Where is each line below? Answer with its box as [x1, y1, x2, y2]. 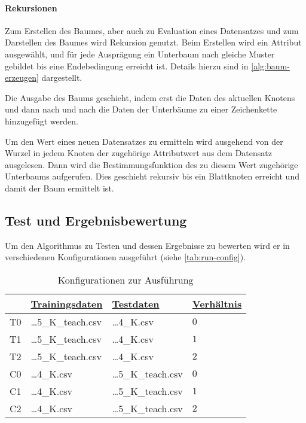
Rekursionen [5, 1, 57, 14]
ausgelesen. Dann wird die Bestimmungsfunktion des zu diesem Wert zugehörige [5, 158, 298, 171]
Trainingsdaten [30, 296, 103, 311]
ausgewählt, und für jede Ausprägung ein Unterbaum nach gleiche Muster [5, 47, 275, 60]
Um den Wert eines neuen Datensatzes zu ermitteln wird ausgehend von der [5, 135, 283, 147]
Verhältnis [192, 296, 242, 311]
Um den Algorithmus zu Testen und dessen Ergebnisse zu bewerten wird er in [5, 239, 290, 251]
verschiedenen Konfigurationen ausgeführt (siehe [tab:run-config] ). [5, 251, 246, 263]
